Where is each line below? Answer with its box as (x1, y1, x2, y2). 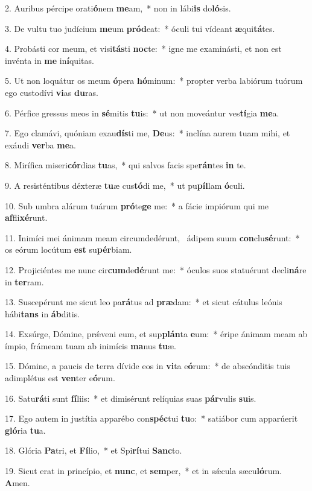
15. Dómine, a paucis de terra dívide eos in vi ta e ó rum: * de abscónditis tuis (5, 360, 290, 372)
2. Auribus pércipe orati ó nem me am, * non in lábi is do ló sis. (5, 2, 231, 14)
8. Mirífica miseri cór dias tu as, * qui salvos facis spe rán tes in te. (5, 159, 246, 171)
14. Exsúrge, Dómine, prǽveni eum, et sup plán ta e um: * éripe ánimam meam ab (5, 328, 308, 340)
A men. (5, 476, 30, 489)
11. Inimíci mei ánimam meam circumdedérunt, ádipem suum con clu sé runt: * (5, 231, 300, 244)
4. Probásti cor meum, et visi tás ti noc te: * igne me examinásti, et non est (5, 42, 282, 55)
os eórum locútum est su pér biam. (5, 243, 132, 256)
